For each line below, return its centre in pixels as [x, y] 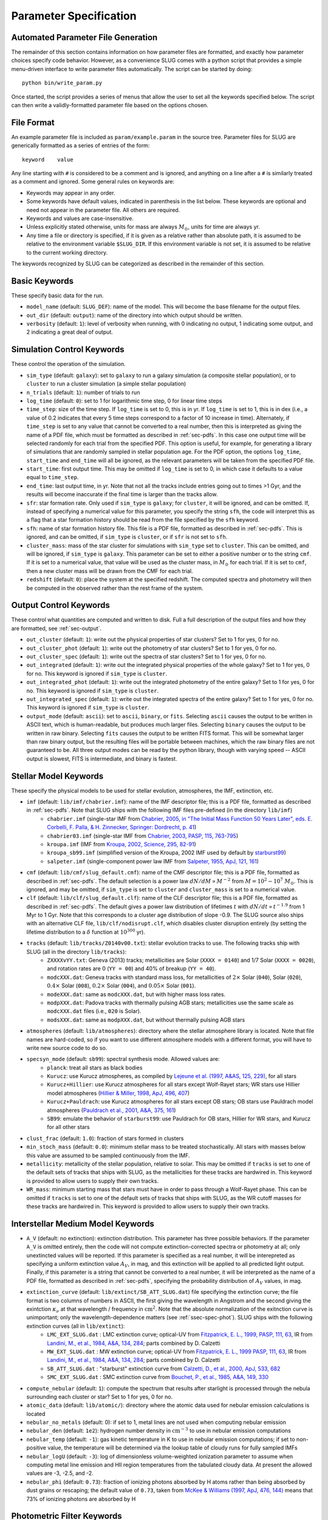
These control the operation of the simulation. [68, 364]
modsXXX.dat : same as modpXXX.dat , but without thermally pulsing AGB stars [146, 1020]
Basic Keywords [43, 281]
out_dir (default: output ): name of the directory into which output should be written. [135, 315]
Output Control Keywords [61, 605]
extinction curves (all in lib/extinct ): [76, 1326]
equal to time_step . [53, 477]
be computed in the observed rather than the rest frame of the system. [115, 588]
